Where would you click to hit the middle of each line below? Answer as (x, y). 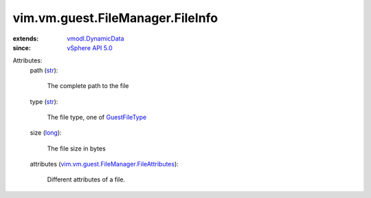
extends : (26, 38)
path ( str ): (44, 70)
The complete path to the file (88, 86)
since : (22, 47)
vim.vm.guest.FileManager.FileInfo (115, 18)
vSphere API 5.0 (90, 47)
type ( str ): (44, 101)
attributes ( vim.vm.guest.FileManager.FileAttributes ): (104, 164)
